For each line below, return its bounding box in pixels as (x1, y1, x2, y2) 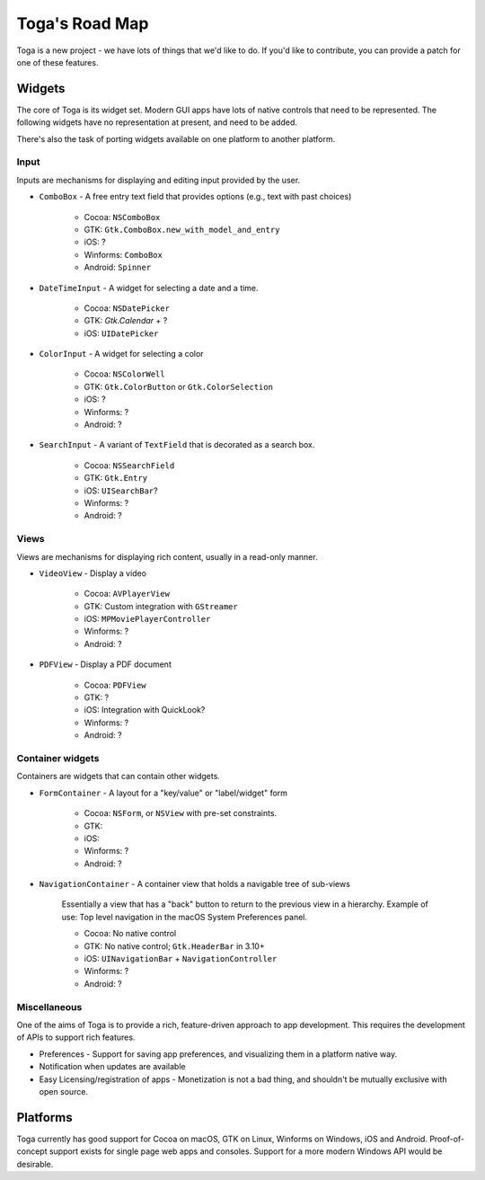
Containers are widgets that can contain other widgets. (16, 771, 220, 782)
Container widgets (16, 751, 100, 764)
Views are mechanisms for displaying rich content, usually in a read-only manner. (16, 551, 318, 562)
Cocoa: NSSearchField (84, 459, 175, 471)
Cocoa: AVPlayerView (84, 589, 171, 599)
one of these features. (16, 57, 99, 67)
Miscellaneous (16, 1000, 83, 1013)
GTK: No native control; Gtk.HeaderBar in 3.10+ (84, 940, 265, 952)
